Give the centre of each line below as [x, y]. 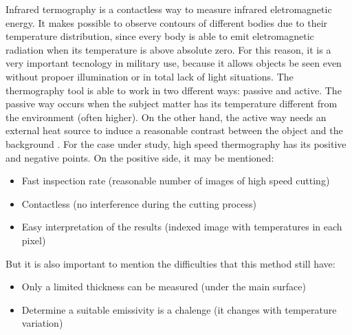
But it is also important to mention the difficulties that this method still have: [170, 263]
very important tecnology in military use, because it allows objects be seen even [174, 63]
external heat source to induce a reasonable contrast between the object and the [174, 130]
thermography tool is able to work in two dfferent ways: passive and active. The [174, 90]
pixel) [34, 240]
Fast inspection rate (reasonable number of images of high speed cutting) [176, 181]
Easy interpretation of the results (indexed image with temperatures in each [182, 227]
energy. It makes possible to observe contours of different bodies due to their [167, 22]
